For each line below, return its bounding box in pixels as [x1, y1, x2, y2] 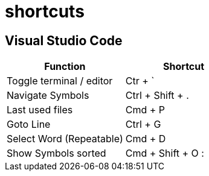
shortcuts [5, 1, 85, 22]
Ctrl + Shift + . [125, 89, 189, 102]
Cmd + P [125, 104, 166, 116]
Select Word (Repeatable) [7, 133, 123, 145]
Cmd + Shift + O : [125, 147, 204, 160]
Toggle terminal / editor [7, 75, 113, 87]
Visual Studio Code [5, 33, 123, 48]
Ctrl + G [125, 118, 161, 131]
